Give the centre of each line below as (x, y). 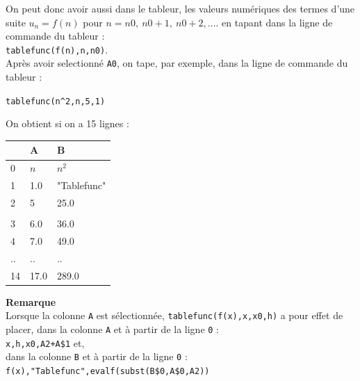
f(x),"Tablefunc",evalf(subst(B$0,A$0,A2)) (108, 371)
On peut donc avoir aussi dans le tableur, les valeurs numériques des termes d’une (180, 8)
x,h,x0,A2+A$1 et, (45, 342)
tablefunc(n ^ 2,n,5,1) (56, 101)
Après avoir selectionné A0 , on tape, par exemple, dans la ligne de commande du (177, 63)
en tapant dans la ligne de (277, 22)
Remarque (31, 301)
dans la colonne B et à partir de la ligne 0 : (97, 356)
